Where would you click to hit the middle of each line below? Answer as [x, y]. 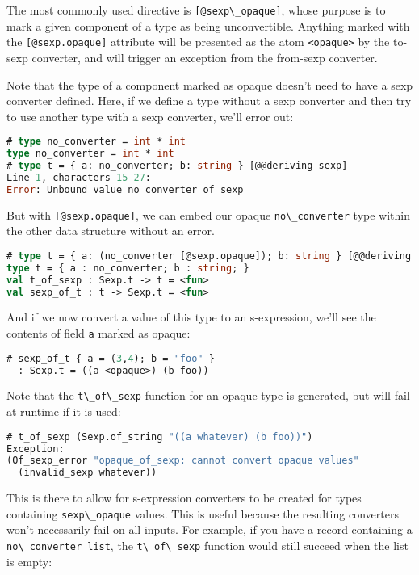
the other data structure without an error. [111, 231]
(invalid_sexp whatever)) [88, 473]
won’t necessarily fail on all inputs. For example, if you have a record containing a [209, 529]
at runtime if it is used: [64, 411]
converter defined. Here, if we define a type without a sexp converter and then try [209, 101]
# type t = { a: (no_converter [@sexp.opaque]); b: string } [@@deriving [209, 256]
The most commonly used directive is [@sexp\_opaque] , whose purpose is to [196, 10]
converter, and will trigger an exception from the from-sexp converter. [205, 57]
